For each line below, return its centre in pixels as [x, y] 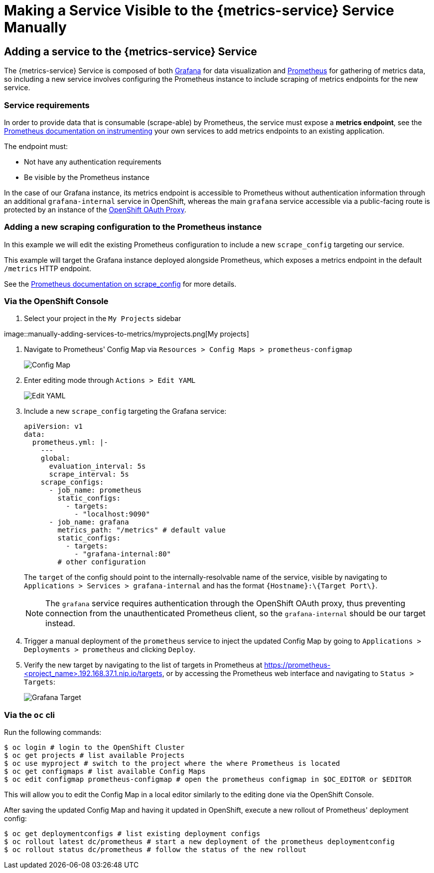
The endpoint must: [36, 146]
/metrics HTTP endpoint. [48, 268]
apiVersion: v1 [54, 427]
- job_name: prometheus [95, 490]
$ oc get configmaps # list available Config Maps [105, 772]
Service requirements [47, 105]
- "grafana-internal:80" [123, 554]
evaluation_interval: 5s [97, 466]
